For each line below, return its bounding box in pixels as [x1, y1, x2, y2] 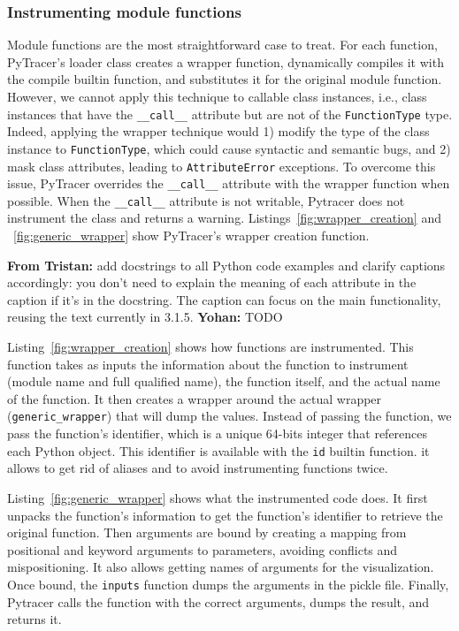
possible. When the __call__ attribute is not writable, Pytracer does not [7, 191, 405, 209]
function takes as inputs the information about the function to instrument [7, 354, 409, 373]
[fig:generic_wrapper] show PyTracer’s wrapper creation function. [13, 226, 370, 245]
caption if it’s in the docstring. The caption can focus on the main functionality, [7, 290, 441, 308]
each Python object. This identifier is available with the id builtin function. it [7, 441, 430, 460]
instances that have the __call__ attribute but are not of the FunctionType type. [7, 104, 453, 123]
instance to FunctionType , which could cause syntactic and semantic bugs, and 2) [7, 139, 451, 157]
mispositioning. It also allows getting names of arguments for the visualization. [7, 558, 434, 576]
